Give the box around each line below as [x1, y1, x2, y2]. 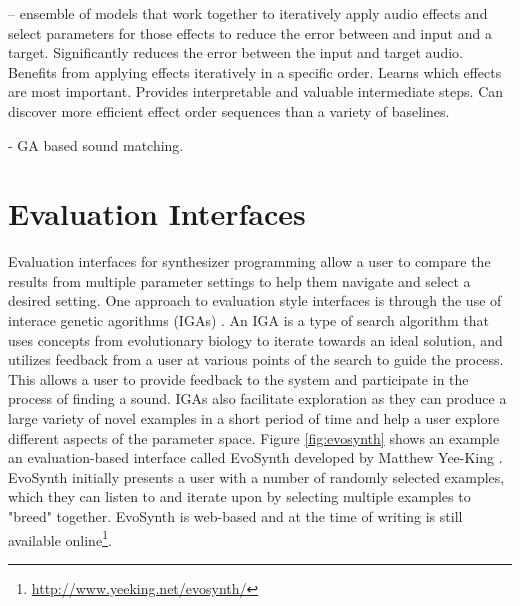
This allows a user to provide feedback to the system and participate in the [8, 368, 469, 389]
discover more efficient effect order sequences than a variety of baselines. [8, 100, 450, 121]
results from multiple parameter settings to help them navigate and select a [8, 270, 471, 291]
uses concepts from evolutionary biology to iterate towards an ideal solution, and [8, 329, 503, 350]
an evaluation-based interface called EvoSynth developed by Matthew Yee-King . [8, 447, 503, 468]
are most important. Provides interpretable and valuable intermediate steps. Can [8, 81, 504, 102]
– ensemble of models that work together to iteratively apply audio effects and [8, 3, 488, 23]
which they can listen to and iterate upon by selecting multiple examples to [8, 486, 471, 507]
